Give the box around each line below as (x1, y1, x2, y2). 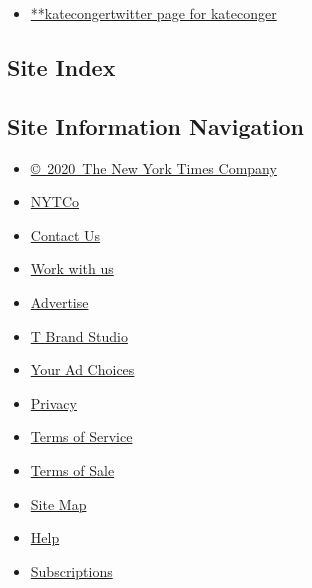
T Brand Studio (30, 325, 128, 346)
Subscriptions (30, 560, 113, 581)
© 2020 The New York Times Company (30, 157, 277, 178)
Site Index (7, 51, 116, 82)
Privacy (30, 392, 77, 413)
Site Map (30, 493, 87, 514)
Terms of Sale (30, 459, 115, 480)
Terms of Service (30, 426, 133, 447)
